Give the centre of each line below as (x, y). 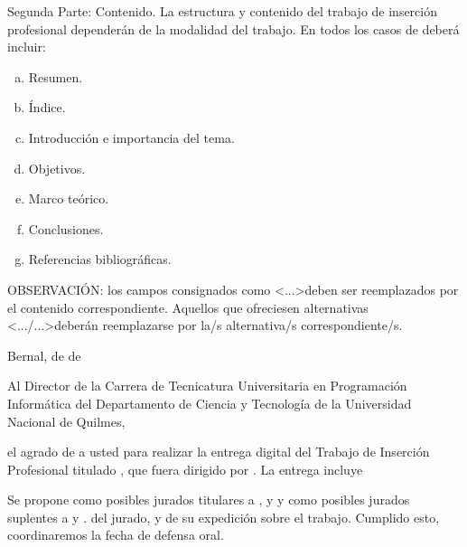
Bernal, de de (44, 355)
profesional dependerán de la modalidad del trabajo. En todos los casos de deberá (233, 28)
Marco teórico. (69, 198)
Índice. (47, 107)
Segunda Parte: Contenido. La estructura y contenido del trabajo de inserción (222, 11)
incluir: (27, 47)
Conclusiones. (66, 228)
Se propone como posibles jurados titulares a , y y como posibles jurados (209, 500)
